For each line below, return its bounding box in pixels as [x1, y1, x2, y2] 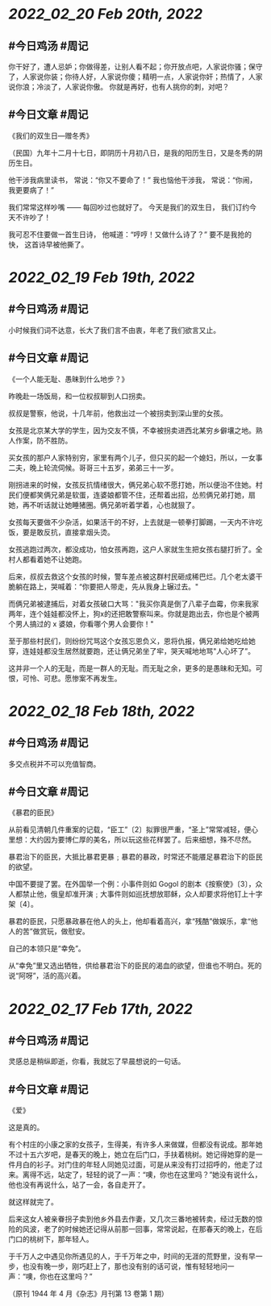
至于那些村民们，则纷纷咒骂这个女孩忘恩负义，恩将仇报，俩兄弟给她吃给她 [8, 636, 256, 646]
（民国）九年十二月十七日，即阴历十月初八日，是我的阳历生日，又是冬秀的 [8, 148, 256, 157]
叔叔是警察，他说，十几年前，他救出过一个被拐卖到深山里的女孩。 [8, 408, 227, 418]
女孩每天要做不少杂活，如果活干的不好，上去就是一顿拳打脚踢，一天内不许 [8, 517, 256, 526]
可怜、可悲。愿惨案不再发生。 [22, 673, 122, 683]
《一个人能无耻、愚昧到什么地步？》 [8, 374, 129, 384]
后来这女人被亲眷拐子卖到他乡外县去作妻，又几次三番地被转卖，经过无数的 [8, 1214, 256, 1224]
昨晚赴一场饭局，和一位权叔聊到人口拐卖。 [8, 391, 150, 401]
